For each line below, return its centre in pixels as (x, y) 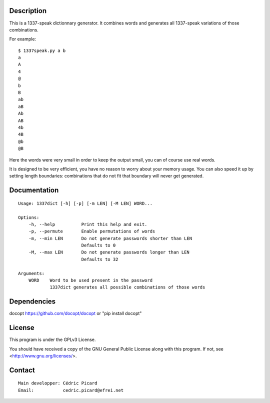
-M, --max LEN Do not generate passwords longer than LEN (109, 252)
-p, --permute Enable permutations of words (92, 231)
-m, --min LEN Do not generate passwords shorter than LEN (110, 238)
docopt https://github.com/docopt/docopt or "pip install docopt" (75, 313)
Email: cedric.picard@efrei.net (71, 390)
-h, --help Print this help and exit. (88, 224)
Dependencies (32, 302)
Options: (29, 217)
